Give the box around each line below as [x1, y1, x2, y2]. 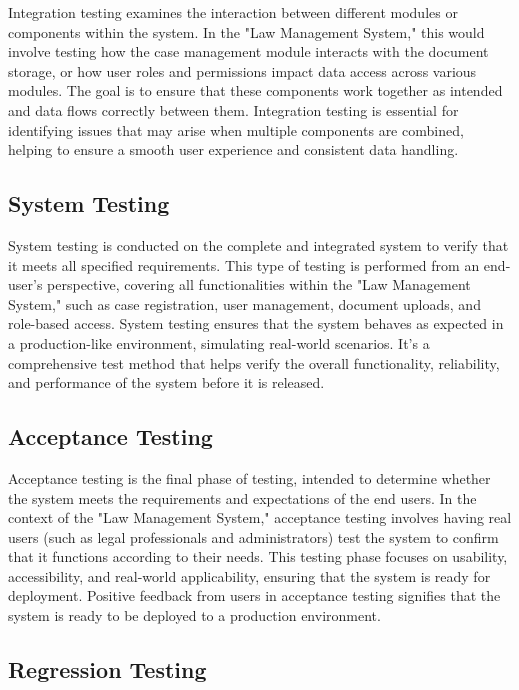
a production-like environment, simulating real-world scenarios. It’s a [8, 332, 430, 353]
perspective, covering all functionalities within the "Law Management [47, 274, 471, 295]
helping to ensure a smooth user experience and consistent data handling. [8, 139, 459, 160]
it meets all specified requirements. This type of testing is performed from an [8, 254, 480, 275]
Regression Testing [8, 654, 207, 685]
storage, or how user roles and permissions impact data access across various [8, 60, 477, 81]
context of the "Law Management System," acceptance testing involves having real [8, 507, 512, 528]
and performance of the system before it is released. [8, 372, 325, 393]
